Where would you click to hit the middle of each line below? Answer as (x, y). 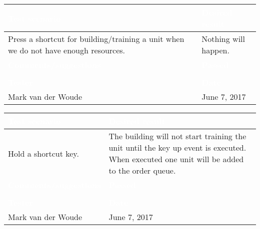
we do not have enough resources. (67, 50)
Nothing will (223, 39)
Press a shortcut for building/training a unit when (96, 39)
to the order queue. (142, 170)
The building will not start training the (177, 136)
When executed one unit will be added (176, 159)
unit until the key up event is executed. (177, 147)
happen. (215, 50)
